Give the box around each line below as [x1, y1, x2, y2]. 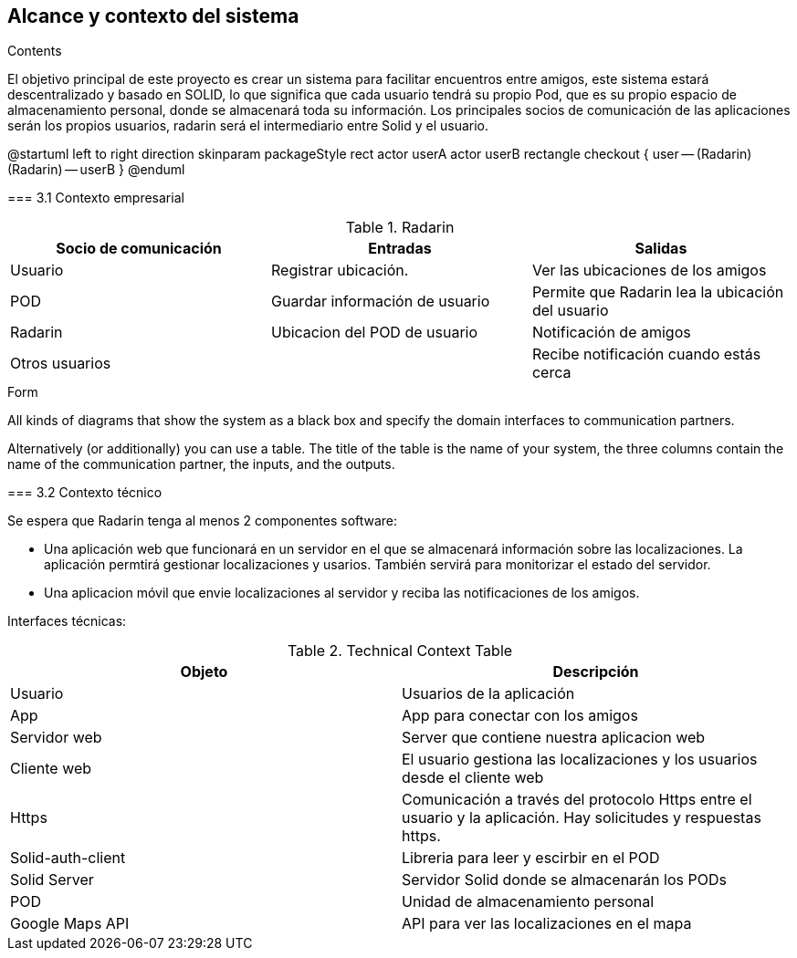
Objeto [180, 662, 228, 682]
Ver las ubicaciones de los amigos [531, 261, 767, 280]
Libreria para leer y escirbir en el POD [402, 849, 660, 868]
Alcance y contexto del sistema [7, 5, 299, 27]
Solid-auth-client [10, 849, 126, 868]
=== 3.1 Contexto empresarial [7, 190, 184, 206]
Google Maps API [10, 914, 130, 933]
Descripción [552, 662, 639, 682]
